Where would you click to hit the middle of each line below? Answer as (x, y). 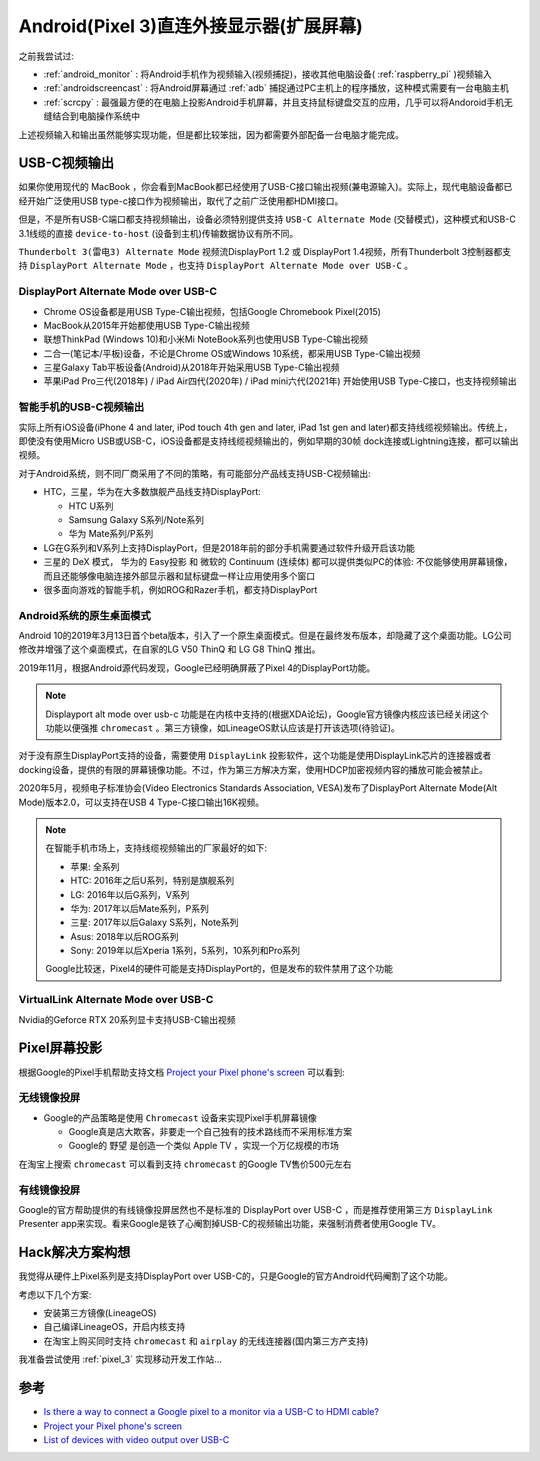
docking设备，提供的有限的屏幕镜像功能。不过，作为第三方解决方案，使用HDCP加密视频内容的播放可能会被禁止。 (253, 769)
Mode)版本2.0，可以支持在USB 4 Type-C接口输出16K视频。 (141, 802)
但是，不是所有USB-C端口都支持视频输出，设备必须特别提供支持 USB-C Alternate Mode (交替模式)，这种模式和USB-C (267, 219)
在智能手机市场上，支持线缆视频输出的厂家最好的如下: (156, 848)
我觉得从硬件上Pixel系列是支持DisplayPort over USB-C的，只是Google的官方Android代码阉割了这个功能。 (236, 1276)
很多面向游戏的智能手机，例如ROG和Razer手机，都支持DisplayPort (180, 589)
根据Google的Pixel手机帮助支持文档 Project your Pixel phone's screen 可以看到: (181, 1072)
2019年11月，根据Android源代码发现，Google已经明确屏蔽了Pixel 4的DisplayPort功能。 (197, 667)
